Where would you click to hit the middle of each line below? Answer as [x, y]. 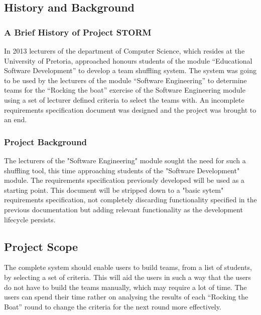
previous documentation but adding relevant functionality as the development [123, 209]
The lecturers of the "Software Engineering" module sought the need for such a [125, 160]
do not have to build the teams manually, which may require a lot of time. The [125, 287]
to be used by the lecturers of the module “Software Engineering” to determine [125, 80]
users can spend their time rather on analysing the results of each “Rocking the [126, 297]
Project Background [46, 141]
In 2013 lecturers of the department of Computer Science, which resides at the [124, 51]
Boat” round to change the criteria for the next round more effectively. [113, 306]
